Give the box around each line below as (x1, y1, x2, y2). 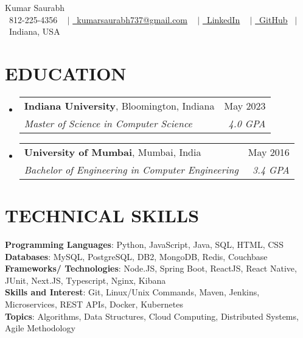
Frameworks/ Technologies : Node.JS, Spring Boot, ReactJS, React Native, (5, 262, 297, 275)
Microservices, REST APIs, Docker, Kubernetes (5, 298, 183, 310)
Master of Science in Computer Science (24, 116, 192, 130)
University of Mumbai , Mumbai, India (24, 144, 201, 159)
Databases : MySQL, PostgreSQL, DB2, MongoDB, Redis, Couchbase (5, 250, 268, 262)
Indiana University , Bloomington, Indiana (24, 98, 215, 113)
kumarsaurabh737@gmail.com (77, 13, 188, 26)
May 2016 (248, 144, 290, 159)
